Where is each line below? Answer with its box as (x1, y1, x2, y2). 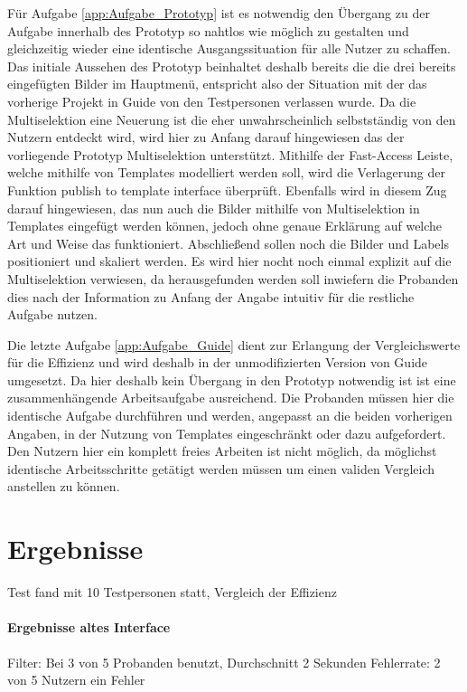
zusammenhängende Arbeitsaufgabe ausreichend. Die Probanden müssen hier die (7, 388, 454, 407)
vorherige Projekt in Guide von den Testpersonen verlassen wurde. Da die (7, 91, 416, 110)
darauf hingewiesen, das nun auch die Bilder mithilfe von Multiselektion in (7, 198, 420, 217)
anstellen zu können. (7, 477, 120, 496)
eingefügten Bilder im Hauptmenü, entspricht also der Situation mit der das (7, 74, 427, 93)
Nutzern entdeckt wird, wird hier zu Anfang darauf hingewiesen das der (7, 128, 405, 147)
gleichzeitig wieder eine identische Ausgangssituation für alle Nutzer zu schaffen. (7, 39, 451, 58)
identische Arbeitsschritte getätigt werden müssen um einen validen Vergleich (7, 459, 435, 478)
